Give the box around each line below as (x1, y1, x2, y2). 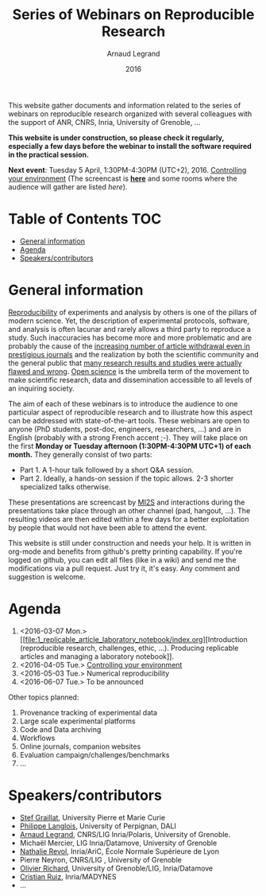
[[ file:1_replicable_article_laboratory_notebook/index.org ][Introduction (19, 634, 248, 644)
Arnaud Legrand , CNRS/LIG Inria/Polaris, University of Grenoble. (19, 829, 231, 839)
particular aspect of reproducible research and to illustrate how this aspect (8, 407, 253, 417)
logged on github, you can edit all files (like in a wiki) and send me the (8, 555, 237, 564)
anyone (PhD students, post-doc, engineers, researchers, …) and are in (8, 424, 241, 434)
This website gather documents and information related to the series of (8, 100, 241, 110)
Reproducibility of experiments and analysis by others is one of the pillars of (8, 307, 257, 317)
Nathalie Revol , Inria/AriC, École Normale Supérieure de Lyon (19, 846, 220, 856)
